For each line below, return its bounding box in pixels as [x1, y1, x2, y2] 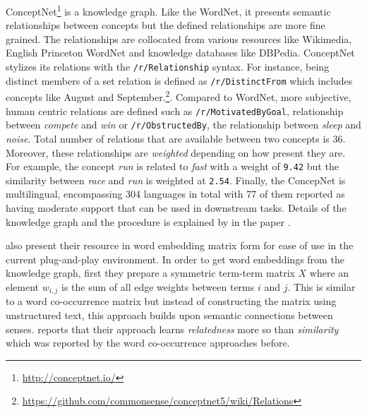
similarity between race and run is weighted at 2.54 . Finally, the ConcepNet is [6, 172, 346, 187]
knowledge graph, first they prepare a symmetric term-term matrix [6, 265, 295, 280]
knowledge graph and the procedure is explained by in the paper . [6, 214, 291, 229]
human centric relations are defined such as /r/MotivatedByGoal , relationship [6, 103, 344, 118]
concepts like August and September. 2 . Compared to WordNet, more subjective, [6, 88, 351, 104]
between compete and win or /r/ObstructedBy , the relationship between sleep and [6, 117, 361, 132]
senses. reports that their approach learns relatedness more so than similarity [6, 321, 339, 336]
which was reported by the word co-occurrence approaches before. [6, 335, 290, 350]
